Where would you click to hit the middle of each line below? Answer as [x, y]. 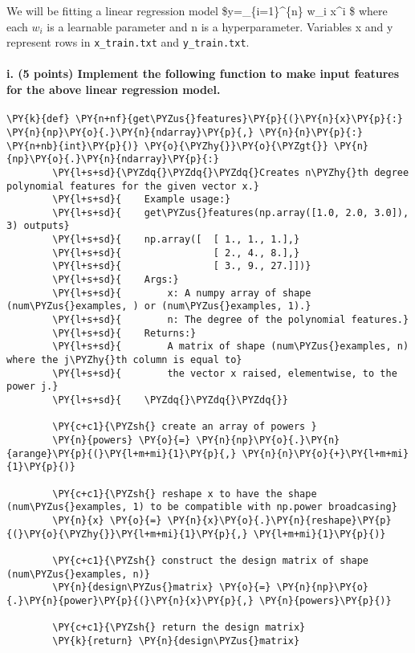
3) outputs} [38, 226]
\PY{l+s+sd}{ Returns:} [124, 333]
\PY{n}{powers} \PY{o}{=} [122, 440]
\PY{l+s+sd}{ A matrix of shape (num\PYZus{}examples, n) [231, 347]
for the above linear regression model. [114, 90]
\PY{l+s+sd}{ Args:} [116, 280]
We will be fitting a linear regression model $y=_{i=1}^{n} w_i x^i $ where [197, 10]
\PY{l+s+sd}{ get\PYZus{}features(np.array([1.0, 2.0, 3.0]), [231, 212]
